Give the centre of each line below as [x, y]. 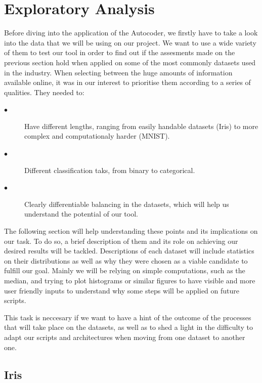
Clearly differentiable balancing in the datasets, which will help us [127, 204]
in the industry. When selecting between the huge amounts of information [118, 72]
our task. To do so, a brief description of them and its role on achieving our [121, 241]
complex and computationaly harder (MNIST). [97, 136]
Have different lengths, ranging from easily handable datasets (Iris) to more [141, 126]
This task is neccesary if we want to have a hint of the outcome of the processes [128, 317]
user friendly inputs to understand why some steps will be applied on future [122, 290]
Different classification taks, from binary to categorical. [110, 170]
